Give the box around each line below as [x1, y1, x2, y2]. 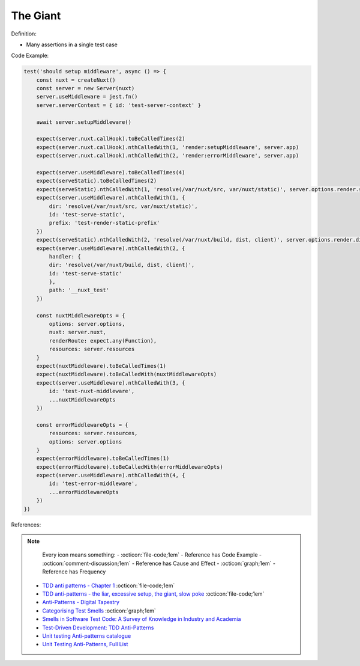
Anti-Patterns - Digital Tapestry [42, 599, 120, 606]
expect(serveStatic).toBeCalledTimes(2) [36, 177, 157, 185]
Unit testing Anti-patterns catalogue [42, 632, 131, 640]
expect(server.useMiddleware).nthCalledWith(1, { [36, 194, 185, 201]
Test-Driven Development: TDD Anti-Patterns [42, 624, 154, 631]
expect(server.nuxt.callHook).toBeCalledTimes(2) [36, 135, 185, 142]
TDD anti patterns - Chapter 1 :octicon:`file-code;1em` [42, 582, 175, 589]
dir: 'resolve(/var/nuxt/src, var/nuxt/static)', [49, 203, 198, 210]
